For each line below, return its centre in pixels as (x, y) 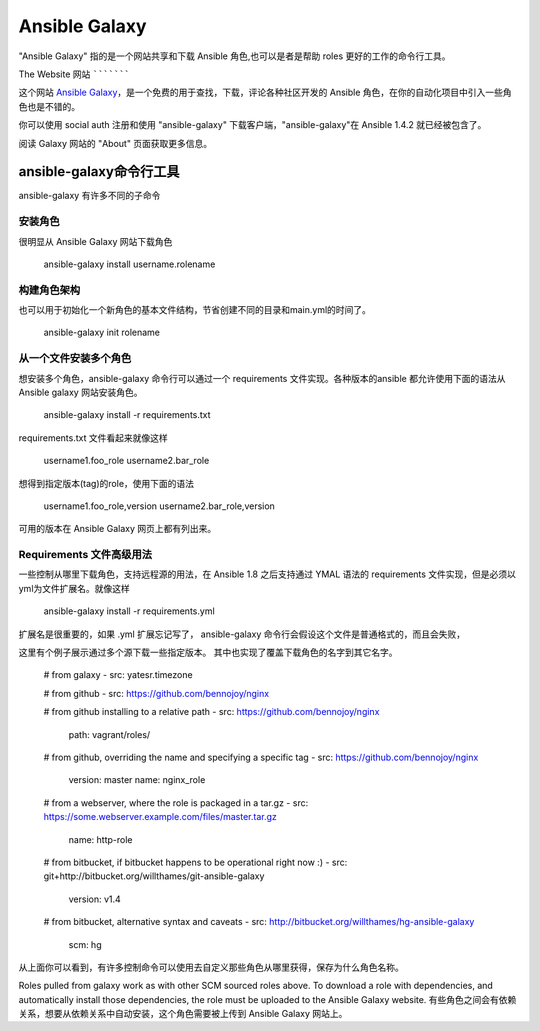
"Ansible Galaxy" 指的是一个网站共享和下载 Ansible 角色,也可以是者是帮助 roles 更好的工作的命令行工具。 (234, 56)
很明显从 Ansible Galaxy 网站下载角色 (95, 241)
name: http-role (100, 839)
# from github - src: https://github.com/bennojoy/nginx (156, 693)
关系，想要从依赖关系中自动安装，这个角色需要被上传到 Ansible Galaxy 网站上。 (183, 1014)
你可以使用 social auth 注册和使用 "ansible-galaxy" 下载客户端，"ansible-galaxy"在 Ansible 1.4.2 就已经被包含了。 (252, 125)
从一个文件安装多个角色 (75, 358)
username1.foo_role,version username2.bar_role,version (159, 506)
